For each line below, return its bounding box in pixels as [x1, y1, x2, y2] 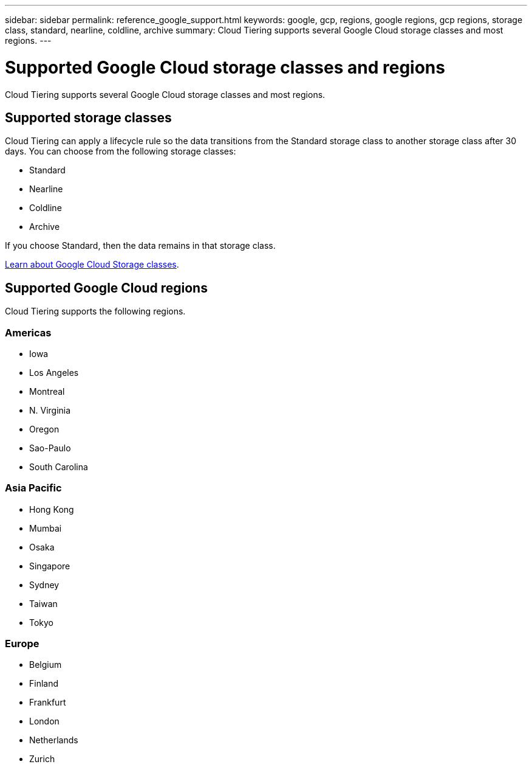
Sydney [29, 579, 60, 590]
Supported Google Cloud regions [5, 280, 208, 296]
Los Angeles [29, 367, 79, 378]
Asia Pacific [5, 482, 62, 495]
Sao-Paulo [29, 442, 71, 453]
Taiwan [29, 598, 58, 609]
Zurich [29, 754, 55, 765]
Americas [5, 326, 52, 339]
